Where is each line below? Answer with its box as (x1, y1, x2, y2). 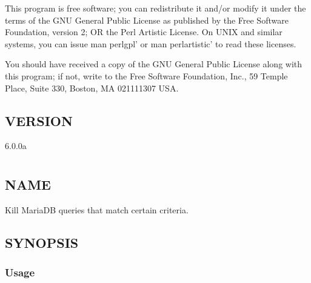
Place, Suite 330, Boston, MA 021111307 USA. (5, 81, 179, 94)
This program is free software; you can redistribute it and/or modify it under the (5, 2, 306, 14)
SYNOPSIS (5, 233, 79, 251)
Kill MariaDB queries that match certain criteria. (5, 203, 189, 216)
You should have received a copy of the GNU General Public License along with (5, 58, 303, 70)
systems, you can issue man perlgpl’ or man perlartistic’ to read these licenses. (5, 37, 296, 50)
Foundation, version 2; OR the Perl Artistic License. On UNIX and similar (5, 25, 283, 38)
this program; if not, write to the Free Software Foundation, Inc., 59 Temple (5, 69, 288, 82)
